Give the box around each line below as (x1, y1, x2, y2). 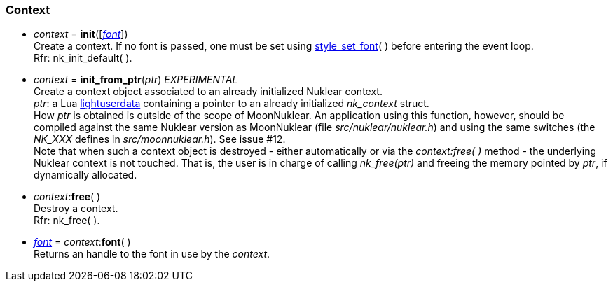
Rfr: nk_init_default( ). (34, 52, 132, 64)
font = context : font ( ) (34, 236, 131, 248)
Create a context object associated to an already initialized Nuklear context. (34, 85, 383, 98)
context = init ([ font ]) (34, 28, 128, 41)
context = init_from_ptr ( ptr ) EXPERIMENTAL (34, 73, 238, 86)
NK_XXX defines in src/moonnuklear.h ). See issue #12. (34, 133, 286, 146)
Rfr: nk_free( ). (34, 214, 100, 227)
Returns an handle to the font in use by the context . (34, 248, 270, 260)
